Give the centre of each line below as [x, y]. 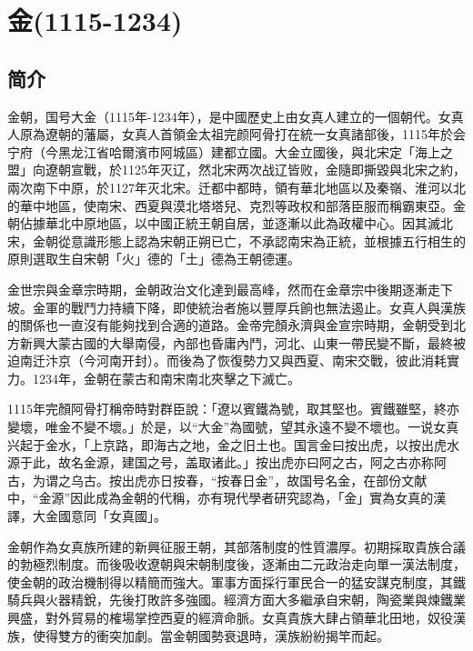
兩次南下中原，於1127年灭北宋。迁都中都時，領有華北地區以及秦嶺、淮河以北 [236, 187]
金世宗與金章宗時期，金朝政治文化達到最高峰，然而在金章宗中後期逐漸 [217, 289]
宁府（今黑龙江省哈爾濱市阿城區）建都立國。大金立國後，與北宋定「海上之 [230, 151]
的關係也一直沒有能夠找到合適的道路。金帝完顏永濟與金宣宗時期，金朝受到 [230, 325]
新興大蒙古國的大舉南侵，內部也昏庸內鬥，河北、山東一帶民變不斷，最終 [236, 342]
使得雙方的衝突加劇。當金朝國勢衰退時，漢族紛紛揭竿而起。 [211, 635]
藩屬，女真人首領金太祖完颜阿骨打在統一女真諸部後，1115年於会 [274, 134]
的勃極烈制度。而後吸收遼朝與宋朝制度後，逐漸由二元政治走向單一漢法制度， [236, 564]
